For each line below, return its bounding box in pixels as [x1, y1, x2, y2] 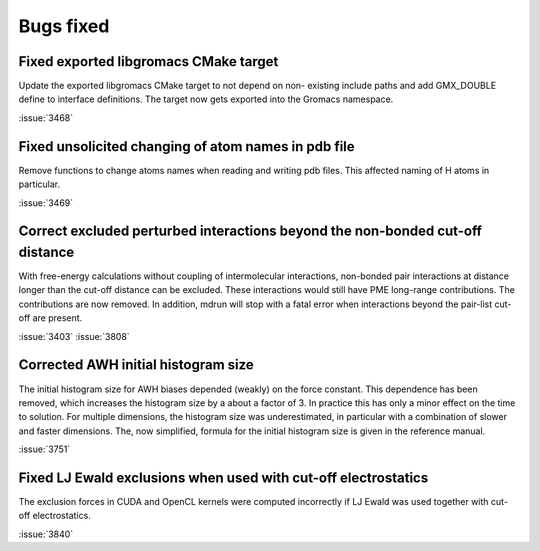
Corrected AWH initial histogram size [18, 356, 254, 374]
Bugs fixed [18, 15, 110, 37]
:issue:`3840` [18, 528, 74, 540]
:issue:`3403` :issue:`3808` [18, 330, 130, 342]
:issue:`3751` [18, 443, 71, 455]
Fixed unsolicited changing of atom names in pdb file [18, 138, 355, 155]
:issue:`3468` [18, 111, 74, 124]
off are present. [18, 312, 83, 324]
